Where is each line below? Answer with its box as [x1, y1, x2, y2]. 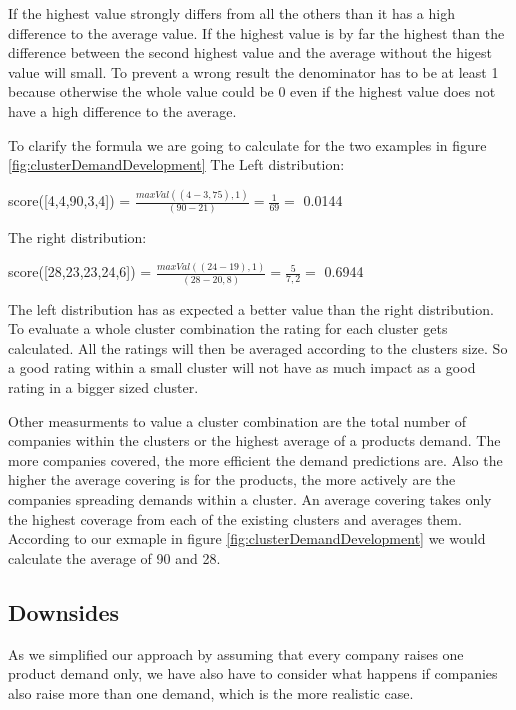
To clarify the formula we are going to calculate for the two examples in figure [8, 134, 487, 155]
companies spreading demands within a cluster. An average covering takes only [8, 488, 492, 509]
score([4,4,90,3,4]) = [8, 190, 131, 211]
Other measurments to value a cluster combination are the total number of [8, 410, 467, 431]
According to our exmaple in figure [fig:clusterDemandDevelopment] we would [8, 528, 486, 549]
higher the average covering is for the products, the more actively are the [8, 469, 456, 490]
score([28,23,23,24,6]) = [8, 261, 152, 282]
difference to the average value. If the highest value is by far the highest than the [8, 22, 505, 43]
